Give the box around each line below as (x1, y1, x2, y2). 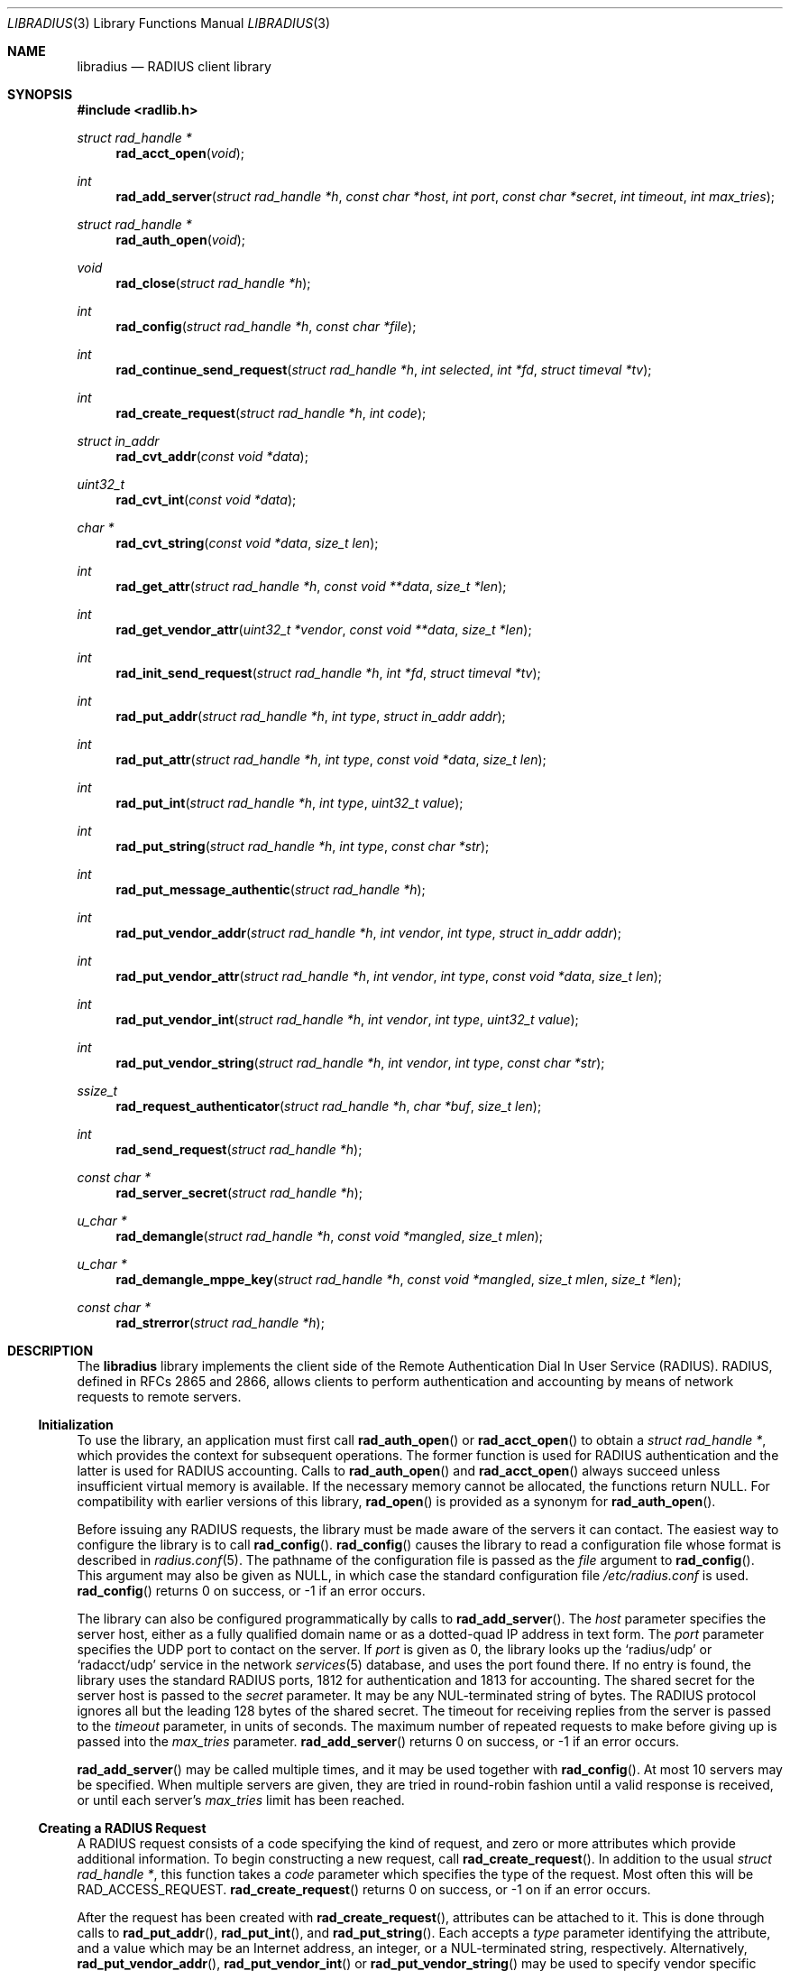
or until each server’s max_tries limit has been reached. (77, 1792, 405, 1808)
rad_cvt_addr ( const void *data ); (115, 449, 308, 464)
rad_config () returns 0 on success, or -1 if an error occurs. (77, 1583, 426, 1598)
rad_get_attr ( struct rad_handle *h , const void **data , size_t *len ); (115, 578, 507, 594)
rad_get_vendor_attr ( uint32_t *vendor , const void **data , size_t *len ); (115, 622, 532, 637)
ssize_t (77, 1083, 118, 1098)
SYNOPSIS (7, 87, 73, 102)
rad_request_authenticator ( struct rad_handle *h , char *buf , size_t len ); (115, 1098, 542, 1114)
